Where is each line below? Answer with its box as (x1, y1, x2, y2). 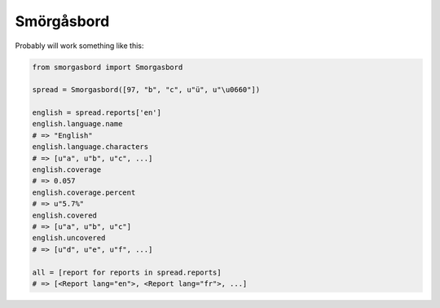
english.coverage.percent (32, 187, 136, 197)
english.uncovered (32, 233, 106, 243)
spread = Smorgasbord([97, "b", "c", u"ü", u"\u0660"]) (32, 86, 261, 95)
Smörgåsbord (15, 12, 110, 30)
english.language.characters (32, 143, 149, 152)
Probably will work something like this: (15, 41, 144, 51)
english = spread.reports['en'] (32, 108, 162, 117)
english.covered (32, 210, 98, 220)
